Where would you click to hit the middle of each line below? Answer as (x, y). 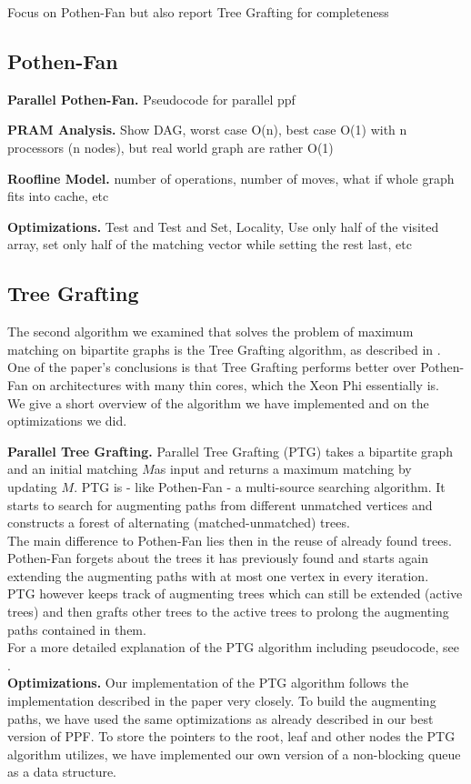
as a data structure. (62, 772)
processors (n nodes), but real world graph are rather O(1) (170, 147)
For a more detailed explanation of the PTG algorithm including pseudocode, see (234, 647)
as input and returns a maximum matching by (283, 469)
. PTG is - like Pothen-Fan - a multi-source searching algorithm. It (260, 486)
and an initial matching (73, 469)
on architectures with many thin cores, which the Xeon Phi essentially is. (235, 384)
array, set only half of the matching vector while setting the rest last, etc (210, 244)
